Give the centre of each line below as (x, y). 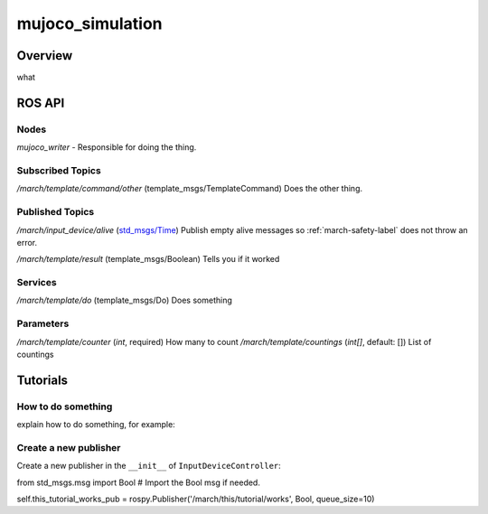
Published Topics (56, 212)
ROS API (41, 103)
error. (27, 242)
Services (37, 283)
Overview (45, 56)
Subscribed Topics (59, 170)
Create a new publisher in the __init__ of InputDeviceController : (149, 466)
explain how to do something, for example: (96, 425)
